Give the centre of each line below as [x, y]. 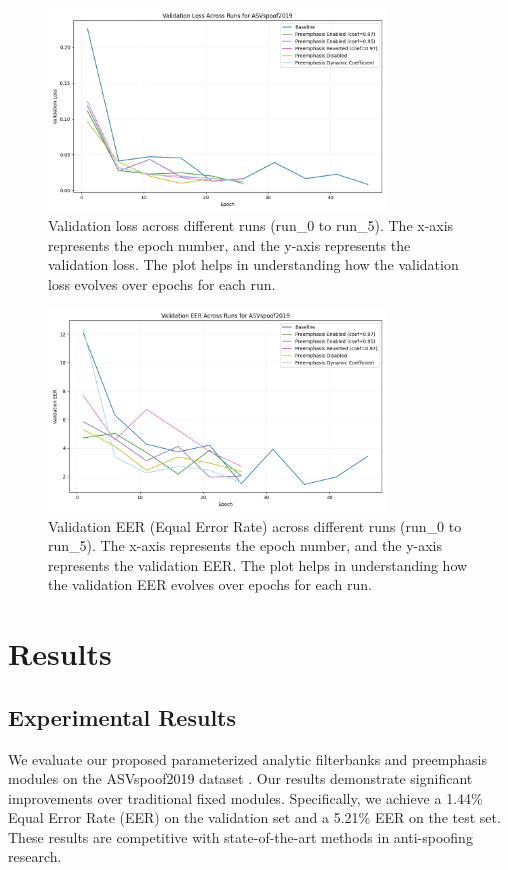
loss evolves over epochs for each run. [162, 283]
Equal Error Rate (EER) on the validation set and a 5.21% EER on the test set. [254, 817]
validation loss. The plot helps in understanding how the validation [253, 264]
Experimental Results [122, 716]
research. [35, 856]
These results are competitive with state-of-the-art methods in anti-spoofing [240, 836]
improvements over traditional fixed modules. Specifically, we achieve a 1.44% [245, 797]
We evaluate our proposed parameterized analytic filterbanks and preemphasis [247, 758]
